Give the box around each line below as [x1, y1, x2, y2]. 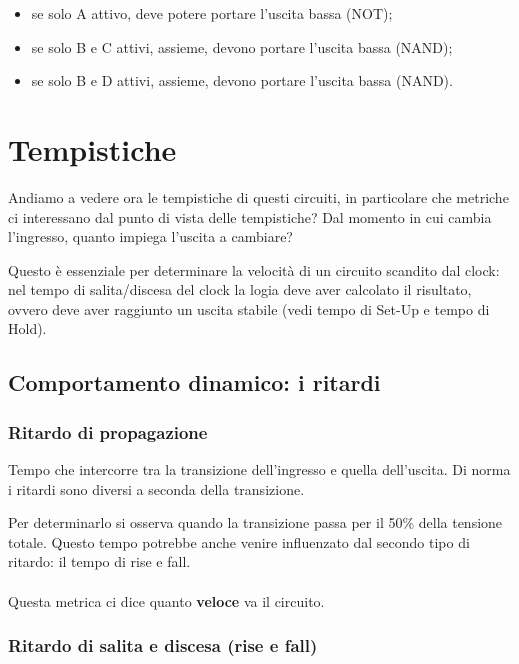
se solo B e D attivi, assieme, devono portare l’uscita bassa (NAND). [31, 70, 453, 91]
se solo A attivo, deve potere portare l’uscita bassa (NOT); [31, 3, 393, 23]
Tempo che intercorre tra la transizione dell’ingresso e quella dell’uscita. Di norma [8, 459, 511, 480]
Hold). [8, 318, 47, 339]
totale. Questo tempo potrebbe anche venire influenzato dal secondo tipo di [8, 531, 470, 552]
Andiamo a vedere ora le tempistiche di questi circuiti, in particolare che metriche [8, 186, 509, 207]
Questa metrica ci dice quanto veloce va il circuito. [8, 590, 325, 611]
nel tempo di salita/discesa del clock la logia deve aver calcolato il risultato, [8, 279, 472, 300]
